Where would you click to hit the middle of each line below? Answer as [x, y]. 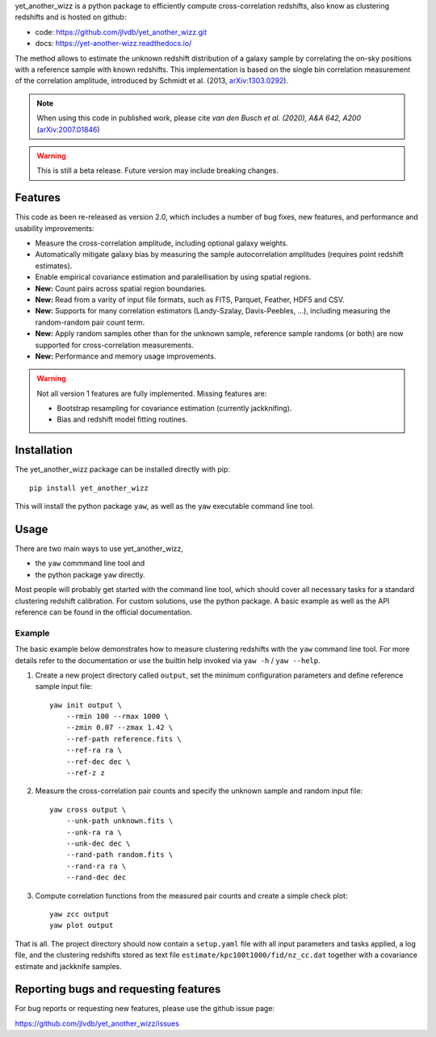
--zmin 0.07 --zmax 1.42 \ [119, 728]
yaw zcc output [80, 914]
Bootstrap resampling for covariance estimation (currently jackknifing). [174, 409]
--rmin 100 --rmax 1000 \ [117, 716]
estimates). [54, 266]
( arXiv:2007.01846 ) [68, 129]
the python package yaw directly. [90, 574]
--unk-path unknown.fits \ [119, 821]
